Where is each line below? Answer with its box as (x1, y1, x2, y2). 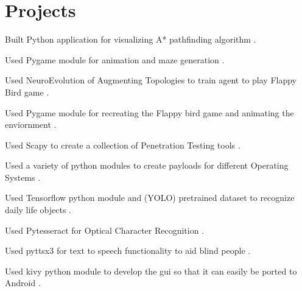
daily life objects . (5, 203, 71, 216)
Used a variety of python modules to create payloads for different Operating (5, 159, 289, 172)
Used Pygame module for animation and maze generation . (5, 53, 225, 66)
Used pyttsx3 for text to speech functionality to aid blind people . (5, 244, 251, 257)
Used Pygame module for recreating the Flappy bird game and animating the (5, 106, 294, 119)
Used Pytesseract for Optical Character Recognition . (5, 223, 205, 236)
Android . (5, 276, 41, 289)
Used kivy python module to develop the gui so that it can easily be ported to (5, 264, 297, 277)
